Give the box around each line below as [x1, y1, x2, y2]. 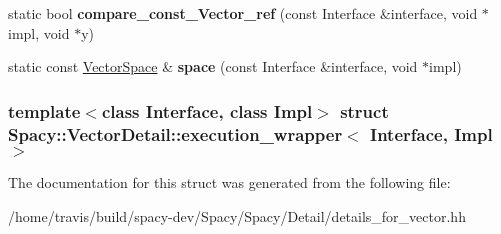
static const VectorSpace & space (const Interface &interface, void [8, 56, 418, 77]
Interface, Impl [370, 121, 493, 146]
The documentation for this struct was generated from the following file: [8, 171, 451, 192]
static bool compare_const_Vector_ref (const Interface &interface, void [8, 3, 478, 23]
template [8, 98, 81, 123]
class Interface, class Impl [101, 98, 313, 123]
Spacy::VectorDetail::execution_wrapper [8, 121, 343, 146]
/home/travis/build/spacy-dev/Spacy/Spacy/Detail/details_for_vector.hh [8, 205, 466, 226]
